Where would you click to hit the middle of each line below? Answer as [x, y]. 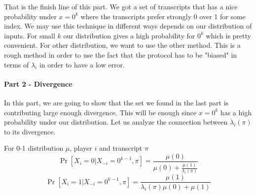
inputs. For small [30, 35]
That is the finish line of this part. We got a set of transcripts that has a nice [121, 6]
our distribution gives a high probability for [129, 35]
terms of [17, 64]
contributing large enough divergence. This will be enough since [100, 112]
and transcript [121, 148]
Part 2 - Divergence [38, 83]
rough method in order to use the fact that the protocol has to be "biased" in [121, 54]
